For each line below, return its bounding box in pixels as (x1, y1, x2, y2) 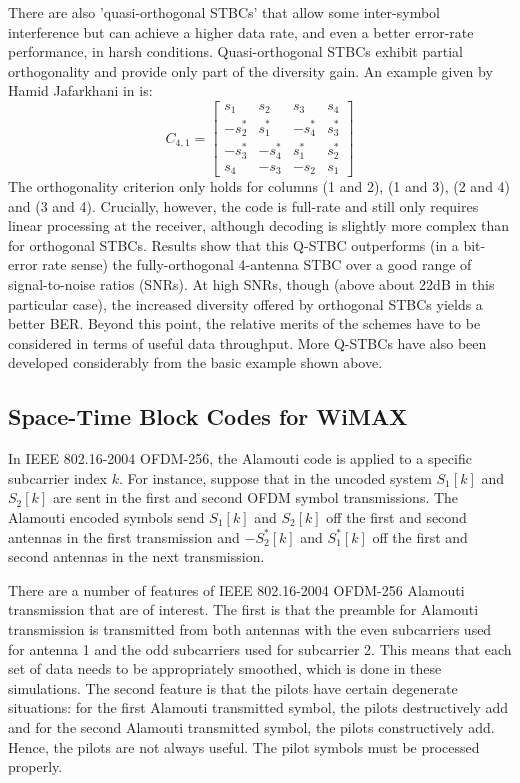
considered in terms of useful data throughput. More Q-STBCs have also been (8, 332, 487, 353)
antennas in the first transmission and (8, 526, 240, 547)
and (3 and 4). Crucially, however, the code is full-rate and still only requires (8, 195, 479, 216)
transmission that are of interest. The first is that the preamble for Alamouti (8, 599, 479, 620)
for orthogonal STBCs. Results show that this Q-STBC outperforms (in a (8, 234, 459, 255)
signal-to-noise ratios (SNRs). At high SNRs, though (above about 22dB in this (8, 274, 495, 295)
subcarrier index (8, 467, 107, 488)
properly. (8, 756, 63, 777)
